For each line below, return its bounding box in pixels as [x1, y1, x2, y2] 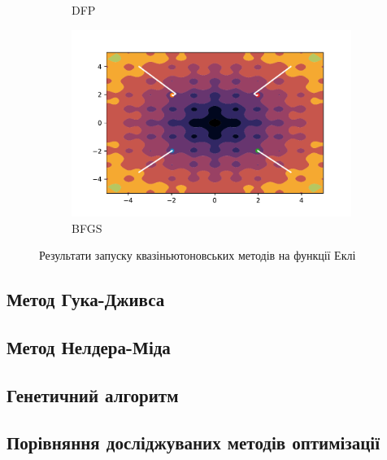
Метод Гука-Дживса [7, 287, 165, 312]
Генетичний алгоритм [7, 382, 179, 407]
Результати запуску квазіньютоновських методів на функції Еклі [39, 247, 356, 264]
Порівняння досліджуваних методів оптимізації [7, 430, 380, 455]
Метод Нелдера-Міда [7, 334, 171, 359]
